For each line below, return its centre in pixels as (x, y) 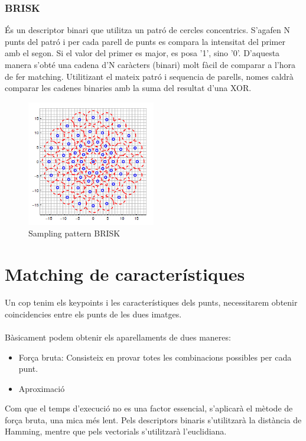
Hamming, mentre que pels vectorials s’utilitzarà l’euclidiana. (116, 431)
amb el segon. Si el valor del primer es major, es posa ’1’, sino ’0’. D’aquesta (142, 53)
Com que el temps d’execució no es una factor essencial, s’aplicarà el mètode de (149, 408)
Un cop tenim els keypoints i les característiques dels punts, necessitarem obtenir (151, 302)
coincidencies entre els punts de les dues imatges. (93, 314)
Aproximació (42, 388)
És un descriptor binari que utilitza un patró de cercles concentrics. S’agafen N (147, 30)
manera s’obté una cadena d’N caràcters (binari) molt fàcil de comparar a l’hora (150, 64)
